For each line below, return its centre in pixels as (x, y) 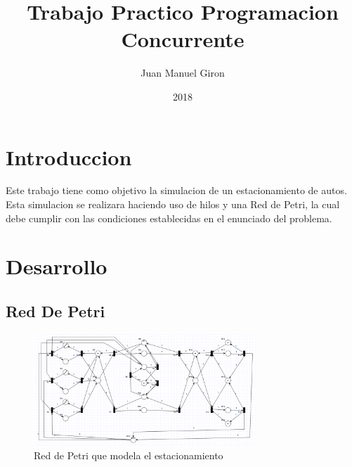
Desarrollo (57, 266)
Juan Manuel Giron (183, 73)
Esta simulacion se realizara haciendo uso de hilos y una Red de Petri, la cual (173, 204)
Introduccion (69, 156)
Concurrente (183, 39)
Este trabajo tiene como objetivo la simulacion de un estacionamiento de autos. (176, 190)
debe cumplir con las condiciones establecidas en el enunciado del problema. (169, 218)
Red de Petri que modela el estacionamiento (129, 455)
